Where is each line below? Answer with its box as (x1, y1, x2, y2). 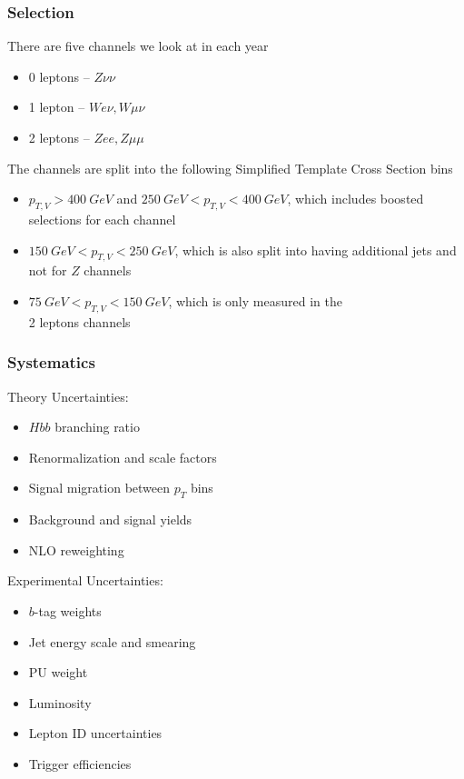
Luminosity (28, 693, 92, 712)
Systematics (7, 351, 95, 374)
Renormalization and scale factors (28, 447, 217, 466)
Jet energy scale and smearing (28, 632, 196, 651)
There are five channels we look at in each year (7, 36, 269, 55)
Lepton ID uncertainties (28, 724, 163, 743)
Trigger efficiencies (28, 754, 132, 773)
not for (28, 261, 67, 280)
